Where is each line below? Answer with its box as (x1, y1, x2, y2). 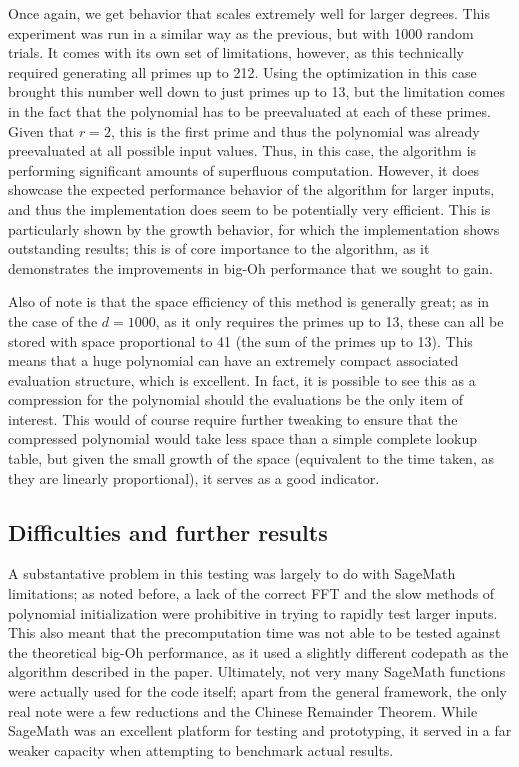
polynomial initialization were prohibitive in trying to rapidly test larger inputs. (8, 602, 498, 623)
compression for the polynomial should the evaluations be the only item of (8, 389, 464, 410)
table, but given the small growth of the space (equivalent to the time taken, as (8, 448, 494, 469)
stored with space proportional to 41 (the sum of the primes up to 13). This (8, 330, 473, 351)
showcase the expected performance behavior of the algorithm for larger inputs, (8, 179, 495, 200)
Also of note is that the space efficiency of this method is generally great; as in (8, 291, 490, 312)
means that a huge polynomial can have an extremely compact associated (8, 350, 459, 371)
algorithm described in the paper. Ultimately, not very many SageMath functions (8, 661, 506, 682)
